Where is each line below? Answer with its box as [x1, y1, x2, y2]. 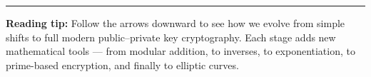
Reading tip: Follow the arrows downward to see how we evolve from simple [6, 16, 345, 30]
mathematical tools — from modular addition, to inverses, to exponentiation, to [6, 43, 355, 58]
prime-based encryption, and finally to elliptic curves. [6, 57, 239, 72]
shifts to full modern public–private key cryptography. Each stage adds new [6, 29, 336, 44]
